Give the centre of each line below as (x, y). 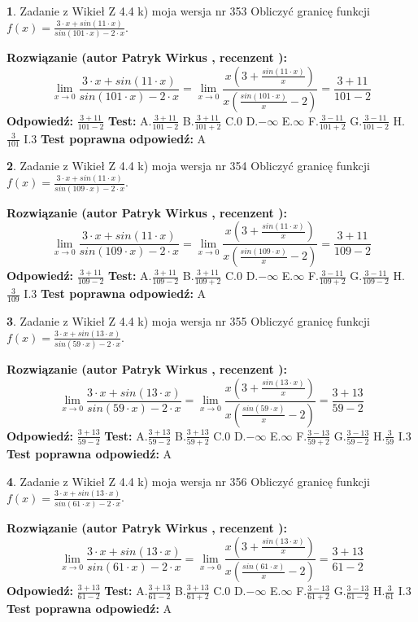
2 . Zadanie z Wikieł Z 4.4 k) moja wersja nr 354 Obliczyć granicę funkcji (188, 166)
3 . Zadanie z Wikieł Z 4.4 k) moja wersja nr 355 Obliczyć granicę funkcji (188, 320)
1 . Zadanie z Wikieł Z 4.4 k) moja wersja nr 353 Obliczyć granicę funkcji (188, 11)
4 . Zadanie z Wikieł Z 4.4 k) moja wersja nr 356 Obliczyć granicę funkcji (188, 481)
